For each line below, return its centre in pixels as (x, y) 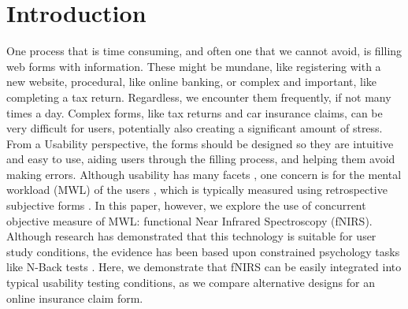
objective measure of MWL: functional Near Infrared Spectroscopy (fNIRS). (189, 220)
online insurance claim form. (75, 298)
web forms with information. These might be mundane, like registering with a (194, 66)
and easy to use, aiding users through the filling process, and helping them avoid (201, 159)
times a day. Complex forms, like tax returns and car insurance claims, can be (195, 112)
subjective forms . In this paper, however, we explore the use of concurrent (186, 205)
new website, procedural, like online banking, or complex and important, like (192, 82)
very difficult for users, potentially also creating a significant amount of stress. (195, 128)
